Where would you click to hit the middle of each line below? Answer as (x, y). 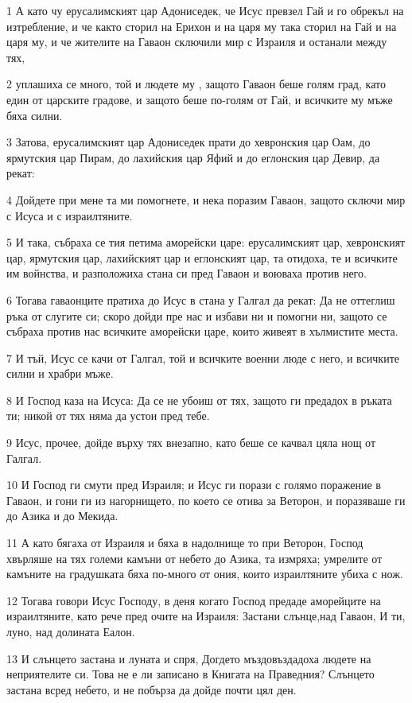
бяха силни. (35, 115)
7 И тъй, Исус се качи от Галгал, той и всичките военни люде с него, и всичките (203, 357)
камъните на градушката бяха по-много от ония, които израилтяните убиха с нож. (205, 574)
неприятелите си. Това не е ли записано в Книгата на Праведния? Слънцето (190, 674)
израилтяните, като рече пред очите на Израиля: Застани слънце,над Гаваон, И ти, (206, 616)
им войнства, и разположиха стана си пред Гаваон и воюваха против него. (187, 273)
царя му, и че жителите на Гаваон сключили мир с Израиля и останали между (197, 42)
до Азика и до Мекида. (62, 516)
